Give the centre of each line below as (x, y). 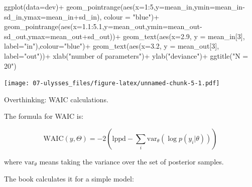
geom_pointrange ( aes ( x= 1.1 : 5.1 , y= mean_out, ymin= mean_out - (103, 26)
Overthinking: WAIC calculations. (56, 99)
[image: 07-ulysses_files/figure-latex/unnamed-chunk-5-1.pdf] (112, 83)
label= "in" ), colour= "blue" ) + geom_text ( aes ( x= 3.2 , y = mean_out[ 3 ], (112, 46)
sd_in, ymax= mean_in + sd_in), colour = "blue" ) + (82, 16)
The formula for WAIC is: (44, 116)
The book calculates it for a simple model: (69, 178)
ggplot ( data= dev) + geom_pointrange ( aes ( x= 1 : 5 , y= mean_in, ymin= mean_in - (124, 7)
